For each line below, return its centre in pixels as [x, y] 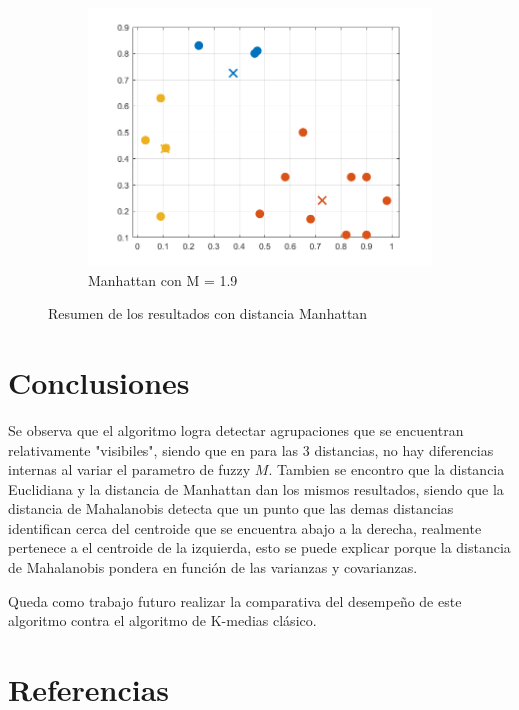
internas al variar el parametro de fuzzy [129, 469]
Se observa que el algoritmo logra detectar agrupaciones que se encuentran [236, 429]
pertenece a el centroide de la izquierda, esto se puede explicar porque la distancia [259, 547]
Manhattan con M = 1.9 [163, 279]
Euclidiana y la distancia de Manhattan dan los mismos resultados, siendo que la [256, 488]
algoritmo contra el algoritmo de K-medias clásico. [162, 620]
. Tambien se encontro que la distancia [386, 469]
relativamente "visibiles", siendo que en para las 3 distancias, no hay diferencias [251, 449]
